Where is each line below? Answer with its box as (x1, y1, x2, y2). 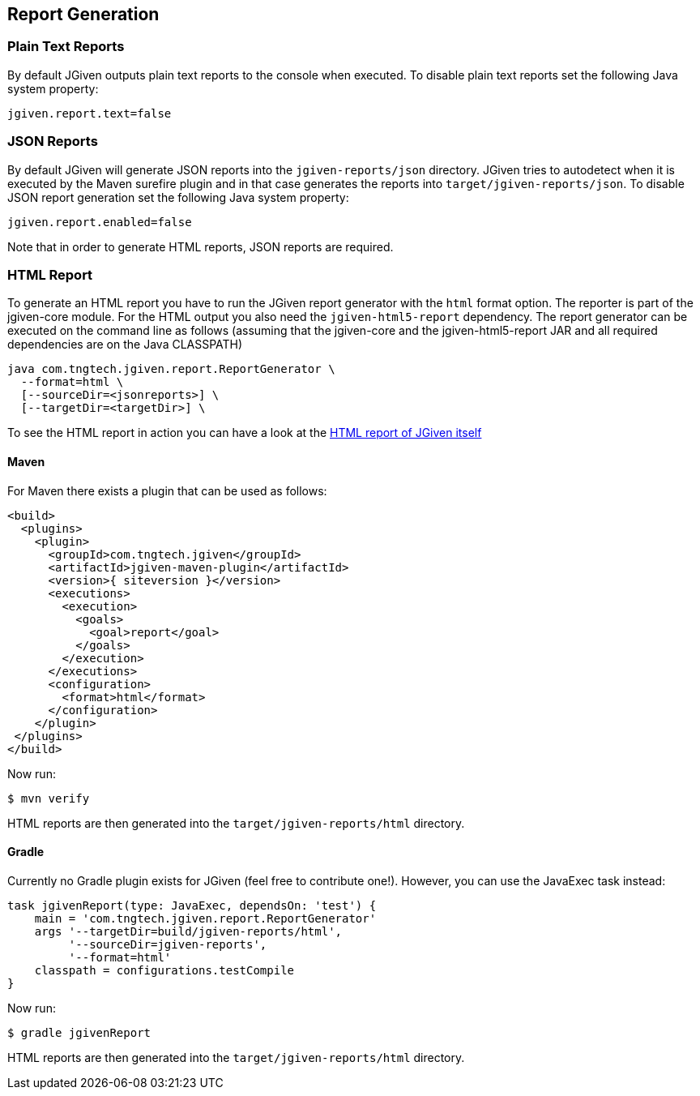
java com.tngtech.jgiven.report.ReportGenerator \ (7, 362, 335, 376)
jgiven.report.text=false (7, 106, 172, 120)
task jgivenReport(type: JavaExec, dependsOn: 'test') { (7, 898, 377, 912)
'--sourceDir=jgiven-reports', (68, 937, 267, 951)
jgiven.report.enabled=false (7, 215, 192, 229)
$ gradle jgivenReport (7, 1025, 152, 1039)
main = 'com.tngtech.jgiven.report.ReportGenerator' (34, 911, 377, 925)
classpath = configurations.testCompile (34, 963, 295, 977)
